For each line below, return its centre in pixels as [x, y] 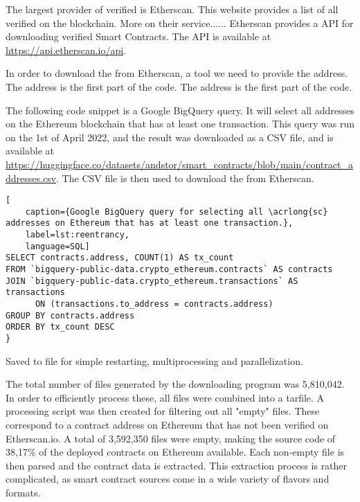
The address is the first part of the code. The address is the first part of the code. [179, 86]
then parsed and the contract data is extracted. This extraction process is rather [177, 465]
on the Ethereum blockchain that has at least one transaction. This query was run [180, 124]
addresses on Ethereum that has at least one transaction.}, [150, 223]
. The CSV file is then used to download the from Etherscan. [185, 178]
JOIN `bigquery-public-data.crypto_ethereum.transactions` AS [152, 281]
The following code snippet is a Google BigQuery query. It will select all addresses [180, 110]
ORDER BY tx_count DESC [60, 327]
